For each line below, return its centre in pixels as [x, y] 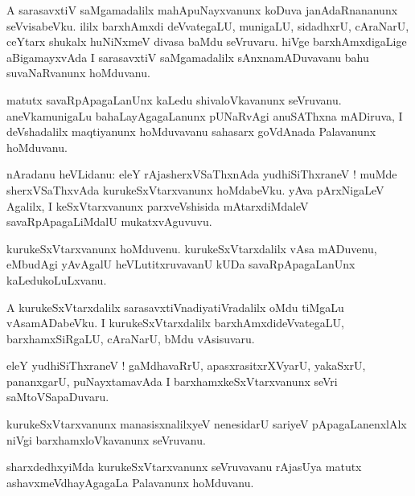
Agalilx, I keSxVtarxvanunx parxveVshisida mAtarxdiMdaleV [158, 205]
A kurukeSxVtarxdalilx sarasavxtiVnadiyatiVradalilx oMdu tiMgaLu [175, 307]
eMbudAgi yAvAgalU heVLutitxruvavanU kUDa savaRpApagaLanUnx [181, 264]
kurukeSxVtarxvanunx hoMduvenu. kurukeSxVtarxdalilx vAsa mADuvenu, [192, 248]
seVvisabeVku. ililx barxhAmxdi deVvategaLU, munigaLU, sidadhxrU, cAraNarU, [208, 25]
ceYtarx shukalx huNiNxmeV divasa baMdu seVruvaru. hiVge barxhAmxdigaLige [207, 41]
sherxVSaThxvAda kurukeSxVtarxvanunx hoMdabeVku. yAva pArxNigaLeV [195, 189]
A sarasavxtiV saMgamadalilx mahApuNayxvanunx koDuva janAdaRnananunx [202, 10]
